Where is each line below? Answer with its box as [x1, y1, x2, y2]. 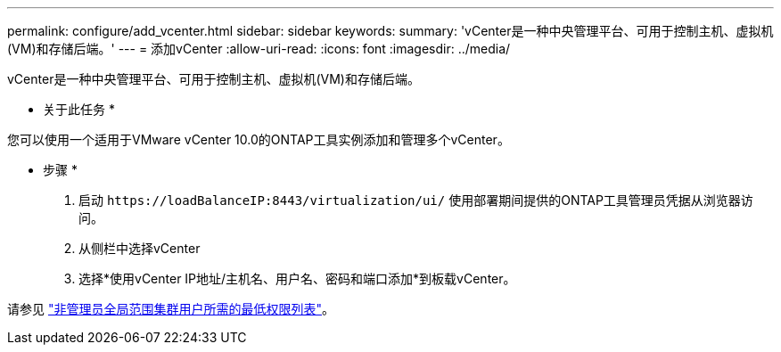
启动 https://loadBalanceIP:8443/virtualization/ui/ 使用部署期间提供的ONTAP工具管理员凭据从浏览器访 [78, 192, 753, 208]
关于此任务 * [43, 102, 115, 117]
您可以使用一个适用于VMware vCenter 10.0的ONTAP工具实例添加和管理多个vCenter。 [7, 132, 510, 147]
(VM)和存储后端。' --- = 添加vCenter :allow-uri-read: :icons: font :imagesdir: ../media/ [7, 41, 511, 56]
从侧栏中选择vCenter [78, 241, 201, 256]
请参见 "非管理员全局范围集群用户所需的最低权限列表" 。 [7, 301, 334, 316]
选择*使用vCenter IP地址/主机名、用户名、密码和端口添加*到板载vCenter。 [78, 271, 516, 286]
